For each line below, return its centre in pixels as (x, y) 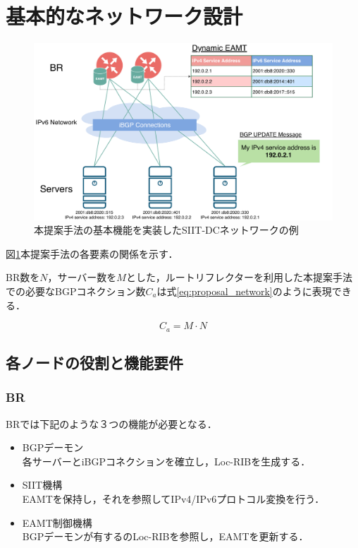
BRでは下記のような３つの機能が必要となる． (111, 423)
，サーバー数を (82, 277)
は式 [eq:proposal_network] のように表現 (244, 291)
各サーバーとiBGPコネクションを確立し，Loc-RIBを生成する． (166, 461)
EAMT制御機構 (57, 522)
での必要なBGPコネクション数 (76, 291)
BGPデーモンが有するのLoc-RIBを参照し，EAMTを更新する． (165, 536)
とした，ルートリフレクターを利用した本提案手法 (239, 277)
